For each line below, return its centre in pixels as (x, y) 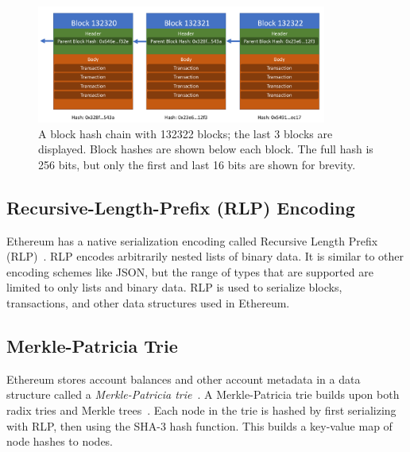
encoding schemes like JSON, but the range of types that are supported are (190, 271)
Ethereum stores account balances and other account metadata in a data (184, 379)
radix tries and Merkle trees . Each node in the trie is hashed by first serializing (201, 410)
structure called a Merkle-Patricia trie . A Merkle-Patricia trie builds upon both (203, 394)
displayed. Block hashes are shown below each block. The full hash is (206, 149)
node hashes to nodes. (60, 441)
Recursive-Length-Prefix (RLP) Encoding (181, 207)
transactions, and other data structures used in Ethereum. (148, 303)
